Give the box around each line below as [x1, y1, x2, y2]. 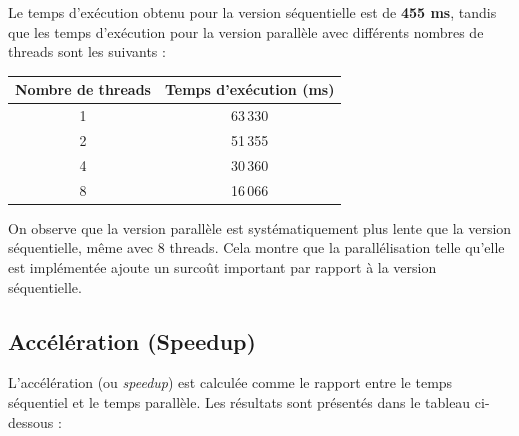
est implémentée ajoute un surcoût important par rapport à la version [8, 256, 437, 277]
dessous [8, 411, 54, 432]
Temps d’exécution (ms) [164, 79, 335, 100]
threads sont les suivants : [8, 41, 166, 62]
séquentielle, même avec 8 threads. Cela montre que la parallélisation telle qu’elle [8, 237, 505, 258]
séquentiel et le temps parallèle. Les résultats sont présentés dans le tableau [8, 391, 471, 412]
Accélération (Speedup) [8, 325, 256, 356]
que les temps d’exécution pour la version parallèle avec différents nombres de [8, 21, 484, 42]
